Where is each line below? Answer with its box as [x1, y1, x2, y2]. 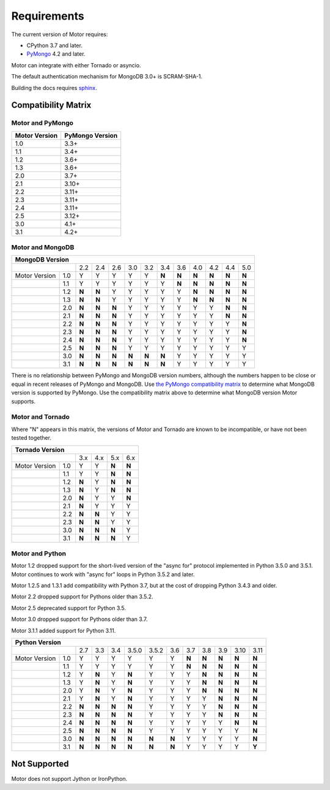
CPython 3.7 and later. [26, 42, 82, 49]
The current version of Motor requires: [11, 31, 108, 38]
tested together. [11, 434, 52, 442]
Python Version [15, 638, 61, 646]
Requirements [11, 9, 85, 23]
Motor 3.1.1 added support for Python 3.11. [11, 626, 116, 634]
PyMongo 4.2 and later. [26, 50, 86, 58]
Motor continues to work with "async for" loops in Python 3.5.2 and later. [11, 570, 195, 578]
